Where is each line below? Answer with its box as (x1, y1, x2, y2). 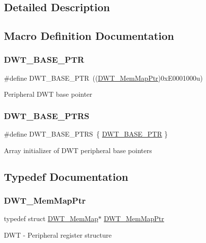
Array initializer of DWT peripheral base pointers (4, 145, 152, 155)
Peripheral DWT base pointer (4, 89, 92, 99)
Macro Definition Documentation (4, 28, 174, 43)
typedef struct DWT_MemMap (4, 213, 98, 224)
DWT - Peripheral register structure (4, 229, 112, 240)
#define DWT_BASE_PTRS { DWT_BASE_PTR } (4, 129, 168, 139)
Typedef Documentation (4, 169, 128, 184)
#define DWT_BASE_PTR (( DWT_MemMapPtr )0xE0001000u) (4, 72, 203, 83)
